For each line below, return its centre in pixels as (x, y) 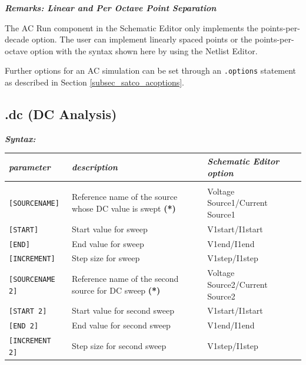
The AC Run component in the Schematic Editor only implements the (132, 27)
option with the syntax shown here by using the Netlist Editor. (144, 50)
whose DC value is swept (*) (124, 208)
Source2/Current (237, 284)
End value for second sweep (121, 325)
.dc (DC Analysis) (61, 114)
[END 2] (24, 326)
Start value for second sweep (123, 310)
